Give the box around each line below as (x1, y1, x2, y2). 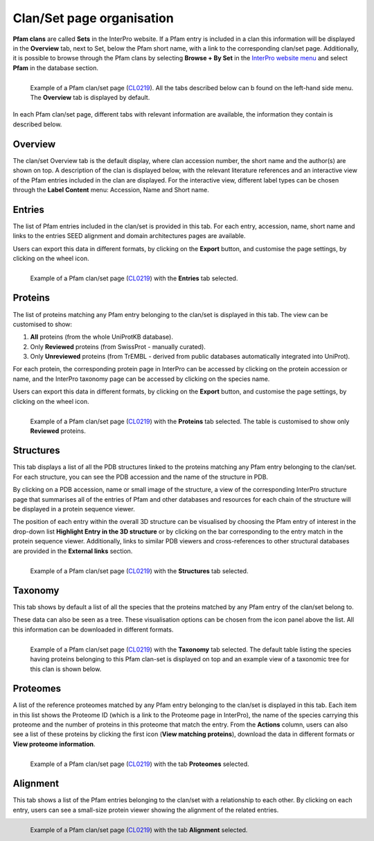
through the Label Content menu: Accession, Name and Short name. (12, 185, 209, 194)
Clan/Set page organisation (12, 10, 175, 26)
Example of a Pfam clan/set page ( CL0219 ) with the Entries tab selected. (30, 274, 238, 282)
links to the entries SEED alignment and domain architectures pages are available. (12, 232, 246, 240)
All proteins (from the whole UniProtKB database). (30, 333, 173, 341)
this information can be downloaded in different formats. (12, 625, 174, 634)
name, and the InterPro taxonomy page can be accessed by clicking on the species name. (12, 375, 270, 383)
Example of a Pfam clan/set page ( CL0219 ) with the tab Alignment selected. (30, 826, 248, 834)
